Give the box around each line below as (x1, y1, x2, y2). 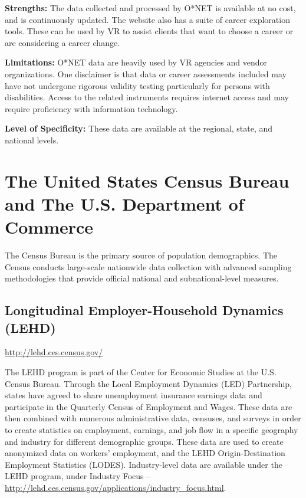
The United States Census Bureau (5, 168, 289, 192)
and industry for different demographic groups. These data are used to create (5, 435, 284, 447)
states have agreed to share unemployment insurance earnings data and (5, 389, 262, 401)
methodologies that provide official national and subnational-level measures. (5, 272, 279, 284)
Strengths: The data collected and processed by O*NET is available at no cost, (5, 2, 296, 14)
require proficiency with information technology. (5, 102, 178, 114)
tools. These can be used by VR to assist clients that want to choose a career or (5, 25, 294, 37)
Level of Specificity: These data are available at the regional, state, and (5, 122, 273, 135)
